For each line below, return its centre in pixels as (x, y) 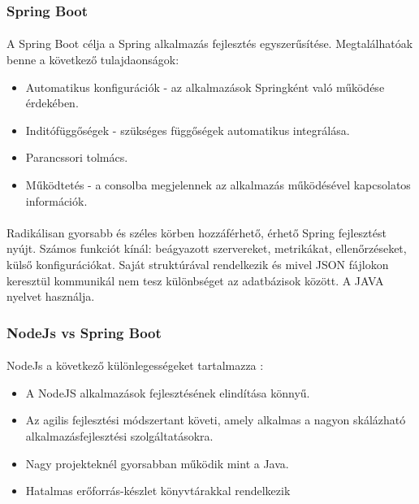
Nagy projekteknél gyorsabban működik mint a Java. (157, 463)
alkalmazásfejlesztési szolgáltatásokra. (119, 435)
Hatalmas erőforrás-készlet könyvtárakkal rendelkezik (158, 491)
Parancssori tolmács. (77, 157)
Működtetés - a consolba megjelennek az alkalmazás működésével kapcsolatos (218, 185)
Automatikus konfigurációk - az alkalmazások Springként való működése (205, 87)
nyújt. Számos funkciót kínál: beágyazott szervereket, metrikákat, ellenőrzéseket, (207, 248)
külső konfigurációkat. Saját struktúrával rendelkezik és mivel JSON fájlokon (198, 264)
